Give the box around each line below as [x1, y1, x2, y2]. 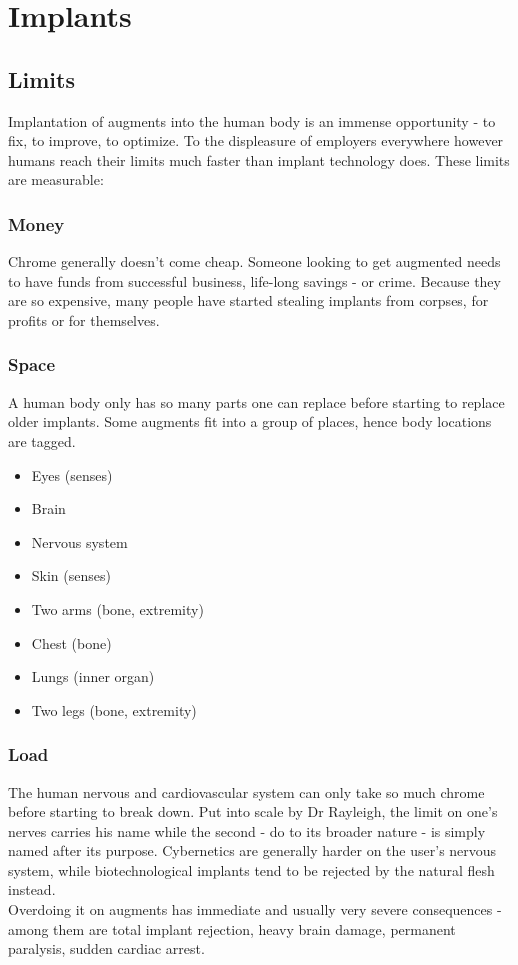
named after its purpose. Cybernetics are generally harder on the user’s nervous [8, 840, 497, 861]
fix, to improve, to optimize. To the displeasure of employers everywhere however [8, 130, 504, 151]
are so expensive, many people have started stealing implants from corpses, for [8, 290, 489, 311]
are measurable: [8, 169, 104, 190]
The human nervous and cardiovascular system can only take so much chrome [8, 781, 485, 802]
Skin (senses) [31, 565, 111, 586]
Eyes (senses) [31, 464, 113, 485]
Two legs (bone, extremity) [31, 699, 197, 720]
